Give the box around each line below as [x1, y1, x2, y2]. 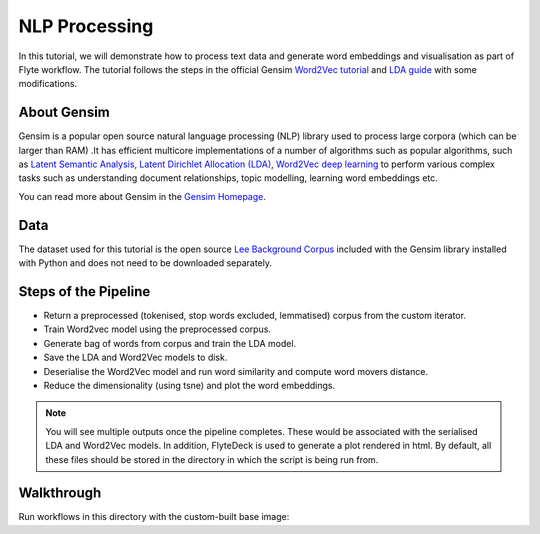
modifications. [18, 78, 78, 90]
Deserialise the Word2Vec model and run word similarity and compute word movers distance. [43, 365, 429, 377]
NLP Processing [18, 15, 154, 37]
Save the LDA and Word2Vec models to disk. [43, 351, 228, 364]
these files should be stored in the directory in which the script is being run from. [45, 453, 379, 465]
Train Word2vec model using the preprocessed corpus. [43, 323, 272, 335]
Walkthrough [18, 485, 102, 502]
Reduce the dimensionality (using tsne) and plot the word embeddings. [43, 379, 335, 391]
